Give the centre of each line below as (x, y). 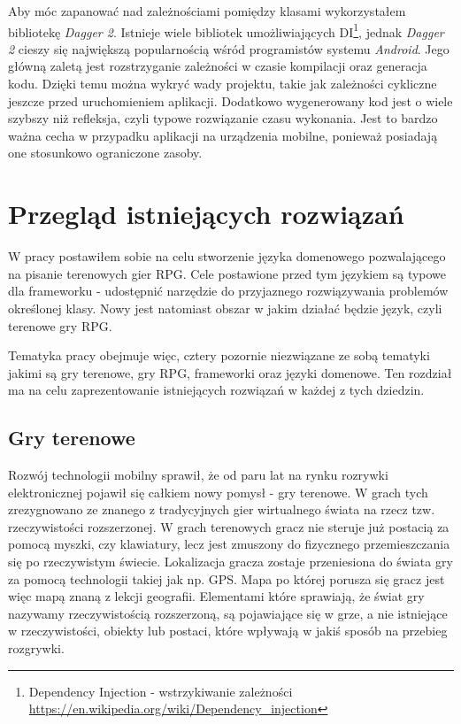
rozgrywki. (36, 648)
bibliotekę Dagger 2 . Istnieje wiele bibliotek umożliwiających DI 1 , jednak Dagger (226, 30)
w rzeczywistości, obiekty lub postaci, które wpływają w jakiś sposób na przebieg (228, 631)
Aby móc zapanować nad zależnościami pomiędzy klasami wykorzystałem (207, 11)
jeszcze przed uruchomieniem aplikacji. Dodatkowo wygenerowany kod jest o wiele (230, 100)
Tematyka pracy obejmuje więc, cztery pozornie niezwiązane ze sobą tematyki (219, 355)
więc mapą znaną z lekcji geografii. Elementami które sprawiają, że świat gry (216, 596)
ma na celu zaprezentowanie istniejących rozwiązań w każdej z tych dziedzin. (216, 390)
